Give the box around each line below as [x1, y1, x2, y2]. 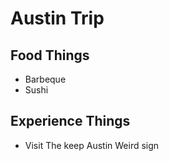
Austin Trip [10, 7, 105, 30]
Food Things [10, 47, 90, 64]
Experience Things [10, 113, 131, 130]
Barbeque [24, 73, 67, 85]
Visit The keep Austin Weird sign [24, 139, 160, 151]
